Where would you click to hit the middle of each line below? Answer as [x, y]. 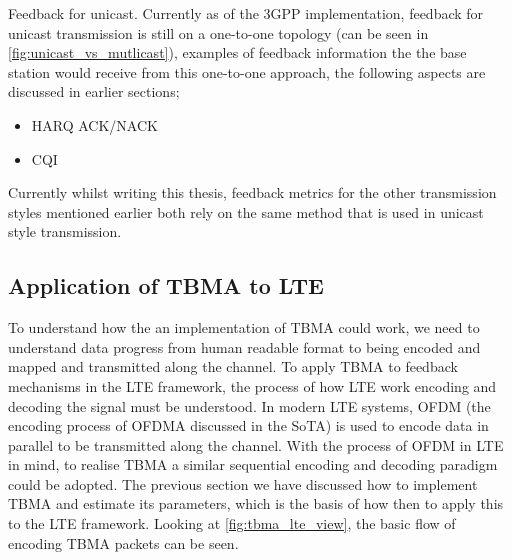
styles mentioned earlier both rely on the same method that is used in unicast [246, 211]
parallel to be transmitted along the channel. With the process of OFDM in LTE [256, 444]
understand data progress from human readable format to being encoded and [244, 346]
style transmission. [65, 231]
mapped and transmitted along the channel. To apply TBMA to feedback [233, 366]
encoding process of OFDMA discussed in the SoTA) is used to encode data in [248, 425]
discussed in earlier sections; [94, 91]
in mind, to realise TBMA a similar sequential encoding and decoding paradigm [253, 464]
